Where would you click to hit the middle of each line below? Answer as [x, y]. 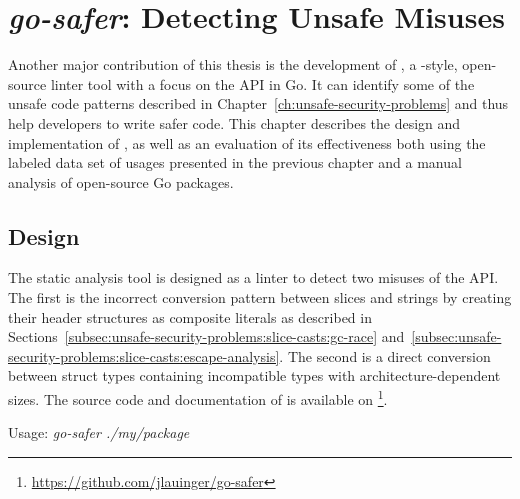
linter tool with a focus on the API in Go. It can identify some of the [262, 83]
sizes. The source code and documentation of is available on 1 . [198, 397]
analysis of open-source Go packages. [121, 181]
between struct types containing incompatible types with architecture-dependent [254, 375]
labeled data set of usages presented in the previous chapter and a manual [235, 162]
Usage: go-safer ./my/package [99, 432]
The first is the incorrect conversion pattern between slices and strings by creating [260, 297]
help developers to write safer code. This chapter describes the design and [234, 122]
